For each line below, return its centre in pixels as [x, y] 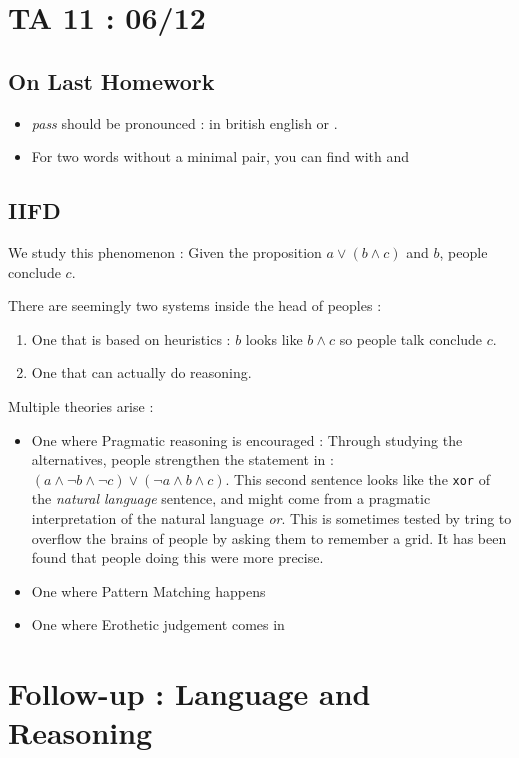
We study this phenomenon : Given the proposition [165, 251]
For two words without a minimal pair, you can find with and [220, 156]
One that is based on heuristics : [131, 338]
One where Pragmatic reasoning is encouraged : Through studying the [247, 439]
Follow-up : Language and [189, 693]
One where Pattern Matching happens [148, 590]
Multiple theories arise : [81, 405]
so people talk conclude [411, 338]
